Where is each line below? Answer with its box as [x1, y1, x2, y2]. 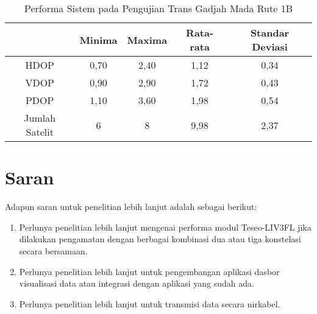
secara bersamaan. [19, 244, 88, 257]
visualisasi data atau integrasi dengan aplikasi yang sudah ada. [19, 277, 254, 290]
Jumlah [24, 111, 56, 125]
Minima [79, 32, 118, 47]
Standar [250, 26, 290, 40]
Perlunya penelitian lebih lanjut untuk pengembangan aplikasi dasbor [19, 265, 280, 277]
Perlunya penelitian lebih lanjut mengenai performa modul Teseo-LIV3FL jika [19, 220, 312, 233]
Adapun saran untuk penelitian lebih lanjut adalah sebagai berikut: [5, 200, 257, 213]
